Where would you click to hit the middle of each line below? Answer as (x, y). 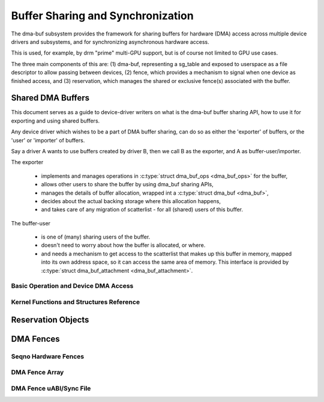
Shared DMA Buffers (50, 98)
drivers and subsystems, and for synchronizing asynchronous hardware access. (110, 41)
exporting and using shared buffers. (55, 121)
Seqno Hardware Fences (47, 356)
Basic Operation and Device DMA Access (72, 286)
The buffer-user (31, 223)
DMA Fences (35, 339)
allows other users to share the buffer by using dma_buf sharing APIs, (127, 184)
